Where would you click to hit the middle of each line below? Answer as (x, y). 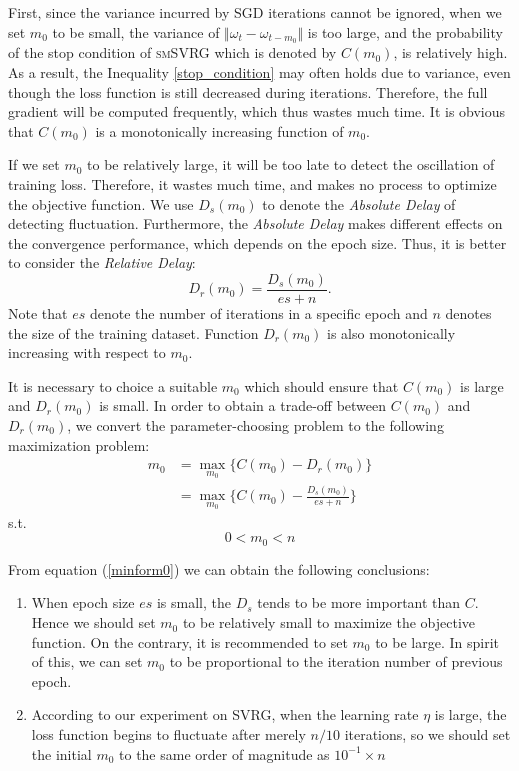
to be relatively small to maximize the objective (329, 622)
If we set (34, 164)
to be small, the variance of (136, 31)
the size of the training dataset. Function (133, 332)
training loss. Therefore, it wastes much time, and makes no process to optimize (252, 184)
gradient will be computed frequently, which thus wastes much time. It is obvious (257, 111)
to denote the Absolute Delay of (359, 203)
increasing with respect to (87, 352)
